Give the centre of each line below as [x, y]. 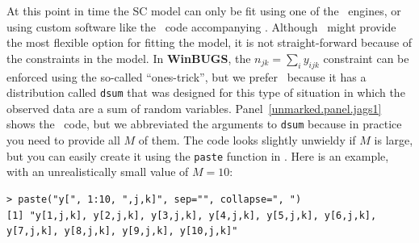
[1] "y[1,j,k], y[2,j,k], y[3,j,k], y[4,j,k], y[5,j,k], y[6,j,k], [192, 215]
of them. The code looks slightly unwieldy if [247, 140]
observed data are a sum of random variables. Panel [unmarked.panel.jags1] [194, 108]
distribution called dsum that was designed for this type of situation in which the [206, 92]
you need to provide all [63, 140]
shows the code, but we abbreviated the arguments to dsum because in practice [204, 124]
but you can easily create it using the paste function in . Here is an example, [198, 155]
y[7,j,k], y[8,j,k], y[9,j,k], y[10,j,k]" [122, 231]
